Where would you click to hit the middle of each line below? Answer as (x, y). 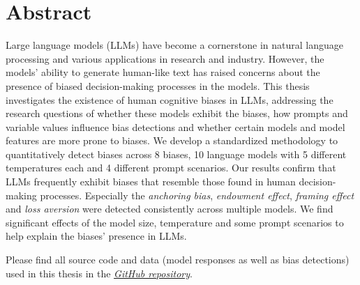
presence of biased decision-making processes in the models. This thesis (158, 85)
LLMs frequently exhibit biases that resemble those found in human (151, 182)
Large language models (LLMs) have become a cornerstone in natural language (174, 45)
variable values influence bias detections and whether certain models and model (175, 126)
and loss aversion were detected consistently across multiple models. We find (170, 209)
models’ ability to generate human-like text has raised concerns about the (163, 72)
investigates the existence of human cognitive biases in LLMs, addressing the (170, 99)
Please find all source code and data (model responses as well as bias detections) (178, 260)
